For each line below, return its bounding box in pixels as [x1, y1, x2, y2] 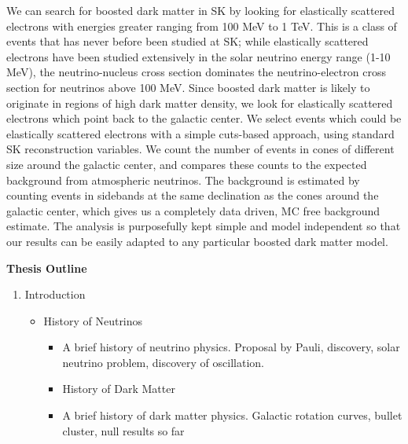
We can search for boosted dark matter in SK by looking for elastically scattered [6, 2, 395, 18]
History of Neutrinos [43, 312, 143, 328]
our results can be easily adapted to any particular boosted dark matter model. [6, 233, 388, 249]
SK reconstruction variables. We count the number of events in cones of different [6, 141, 395, 157]
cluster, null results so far [62, 422, 185, 438]
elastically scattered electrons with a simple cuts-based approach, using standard [6, 125, 395, 141]
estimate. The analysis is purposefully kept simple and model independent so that [6, 218, 401, 234]
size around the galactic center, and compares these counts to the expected [6, 156, 367, 172]
